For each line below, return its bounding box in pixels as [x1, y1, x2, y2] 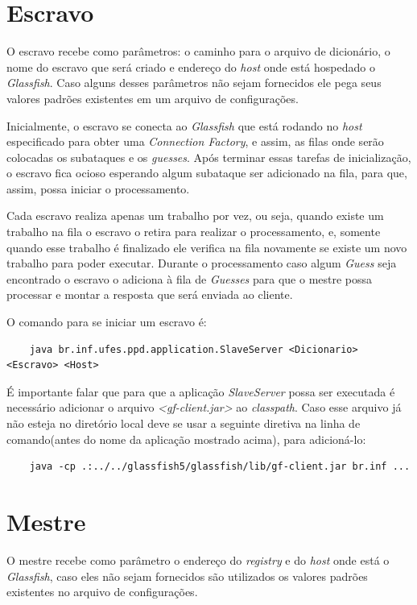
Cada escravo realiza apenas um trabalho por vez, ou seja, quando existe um [6, 207, 384, 224]
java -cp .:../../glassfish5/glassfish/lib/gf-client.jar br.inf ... [29, 461, 411, 473]
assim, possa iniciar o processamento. [6, 180, 190, 197]
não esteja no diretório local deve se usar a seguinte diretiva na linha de [6, 415, 361, 431]
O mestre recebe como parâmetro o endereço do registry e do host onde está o [6, 551, 390, 568]
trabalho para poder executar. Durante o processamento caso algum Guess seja [6, 255, 397, 271]
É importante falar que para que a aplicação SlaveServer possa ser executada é [6, 383, 395, 400]
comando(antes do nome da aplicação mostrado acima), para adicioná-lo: [6, 430, 366, 447]
